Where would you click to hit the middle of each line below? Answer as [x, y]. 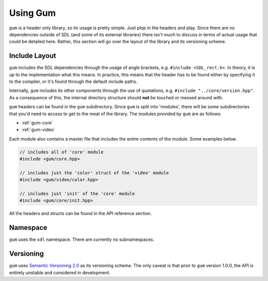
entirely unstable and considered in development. [60, 273]
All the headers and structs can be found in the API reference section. [80, 213]
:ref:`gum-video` [38, 130]
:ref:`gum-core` [37, 123]
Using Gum [33, 13]
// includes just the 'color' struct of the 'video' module [94, 173]
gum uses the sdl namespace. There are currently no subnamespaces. [82, 240]
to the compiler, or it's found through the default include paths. [73, 81]
